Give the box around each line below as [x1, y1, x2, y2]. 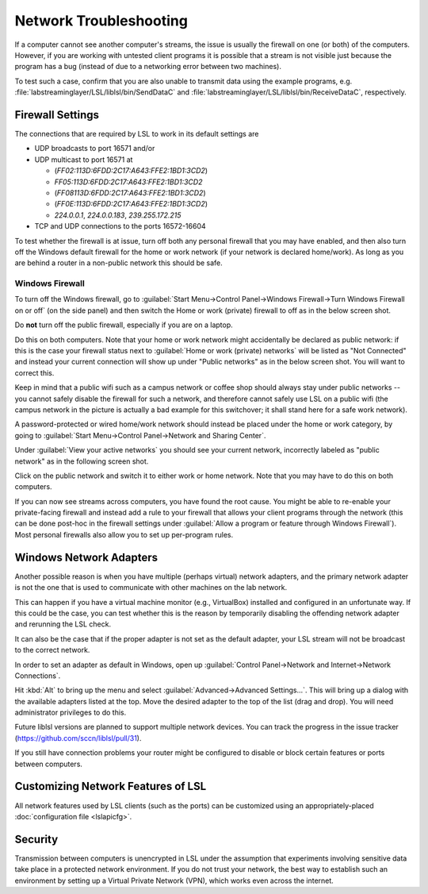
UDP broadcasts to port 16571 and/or [34, 144, 155, 153]
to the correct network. [14, 645, 90, 655]
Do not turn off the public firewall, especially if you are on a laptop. [14, 320, 233, 329]
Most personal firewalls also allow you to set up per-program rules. [14, 530, 234, 539]
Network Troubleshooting [14, 12, 188, 29]
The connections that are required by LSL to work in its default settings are [14, 129, 259, 139]
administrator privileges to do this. [14, 707, 127, 718]
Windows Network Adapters [14, 550, 159, 564]
